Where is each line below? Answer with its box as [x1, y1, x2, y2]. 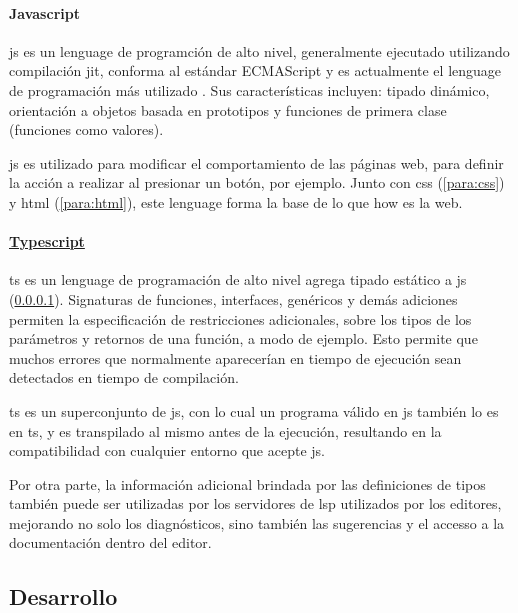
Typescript [9, 231, 85, 252]
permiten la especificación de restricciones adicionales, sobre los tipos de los [9, 308, 472, 329]
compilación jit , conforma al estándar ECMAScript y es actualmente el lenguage [9, 60, 502, 81]
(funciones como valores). [9, 119, 164, 140]
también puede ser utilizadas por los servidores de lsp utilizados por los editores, [9, 493, 502, 514]
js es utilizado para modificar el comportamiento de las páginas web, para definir [9, 152, 504, 173]
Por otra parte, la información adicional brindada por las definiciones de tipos [9, 473, 486, 494]
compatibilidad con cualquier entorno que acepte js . [9, 440, 325, 461]
